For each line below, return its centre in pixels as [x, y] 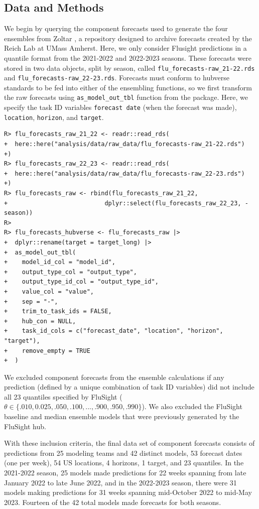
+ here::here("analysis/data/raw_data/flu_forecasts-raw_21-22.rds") [124, 144]
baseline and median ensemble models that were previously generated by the [122, 416]
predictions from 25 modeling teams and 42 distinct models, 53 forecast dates [123, 453]
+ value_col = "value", [49, 291]
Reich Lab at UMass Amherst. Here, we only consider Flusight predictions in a [125, 48]
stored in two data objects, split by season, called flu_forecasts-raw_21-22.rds [129, 68]
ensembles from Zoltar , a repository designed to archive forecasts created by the [128, 38]
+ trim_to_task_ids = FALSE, [58, 311]
